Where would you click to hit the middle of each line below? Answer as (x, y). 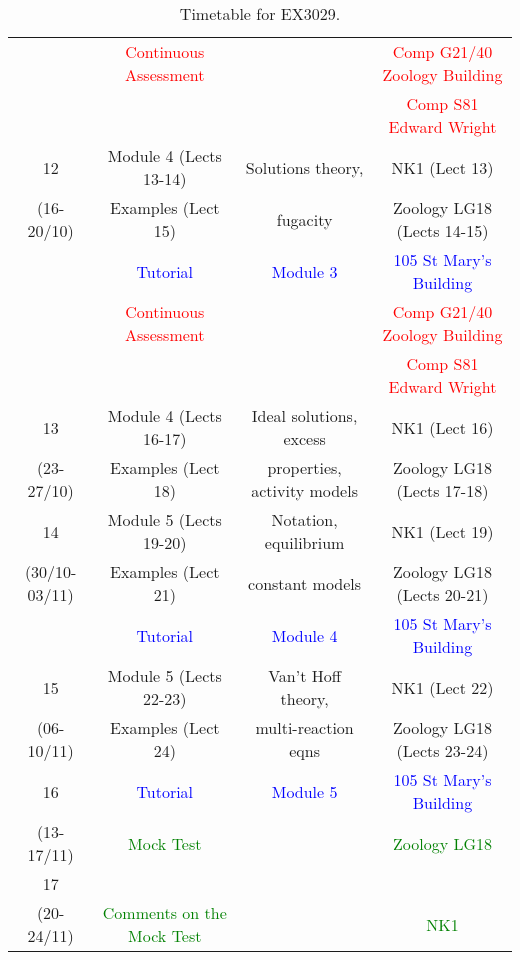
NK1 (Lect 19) (442, 531)
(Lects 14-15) (442, 230)
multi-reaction (304, 727)
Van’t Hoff (305, 675)
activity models (304, 490)
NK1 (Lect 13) (442, 167)
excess (304, 438)
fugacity (304, 219)
